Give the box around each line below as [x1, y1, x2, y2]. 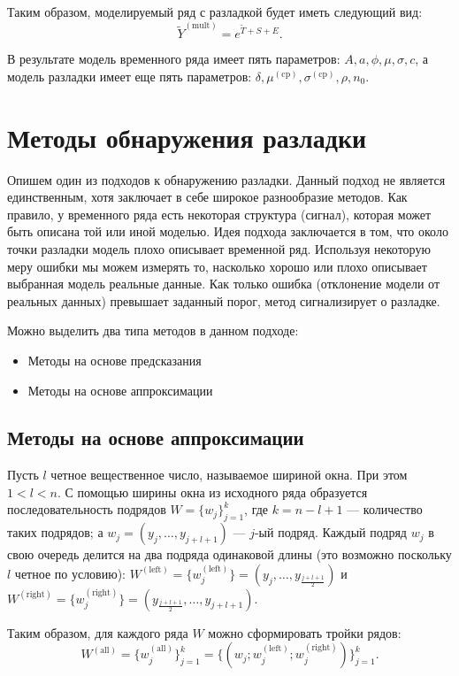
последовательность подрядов [7, 500, 166, 519]
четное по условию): [14, 564, 126, 582]
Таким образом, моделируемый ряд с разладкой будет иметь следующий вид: [7, 3, 423, 20]
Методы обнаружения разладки [7, 119, 367, 155]
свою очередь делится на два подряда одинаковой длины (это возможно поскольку [7, 545, 452, 564]
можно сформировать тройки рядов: [208, 623, 402, 641]
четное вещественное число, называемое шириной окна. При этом [50, 465, 408, 484]
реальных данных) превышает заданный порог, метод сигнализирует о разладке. [7, 291, 440, 310]
